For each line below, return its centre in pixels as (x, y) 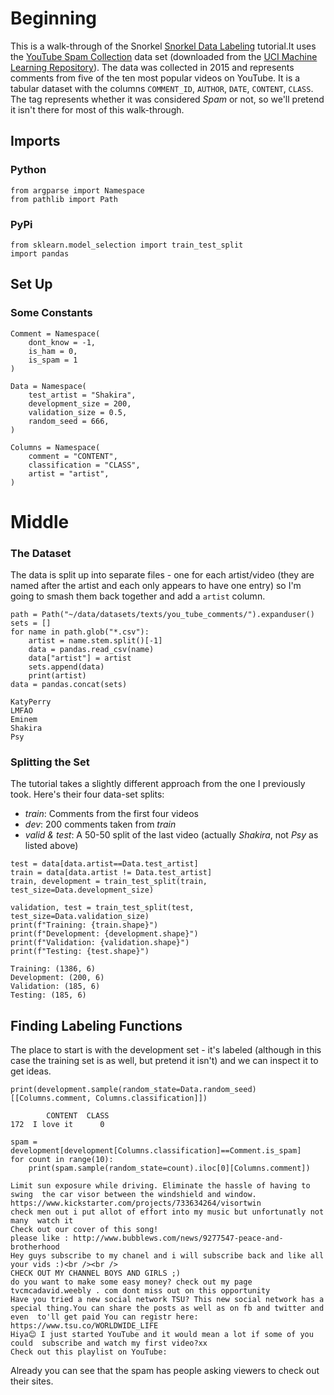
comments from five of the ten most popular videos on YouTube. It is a (155, 78)
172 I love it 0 (57, 1125)
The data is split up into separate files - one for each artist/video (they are (162, 575)
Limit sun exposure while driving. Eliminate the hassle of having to (160, 1186)
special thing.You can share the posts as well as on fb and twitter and (167, 1308)
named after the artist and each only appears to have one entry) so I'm (156, 586)
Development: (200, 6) (57, 978)
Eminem (24, 720)
